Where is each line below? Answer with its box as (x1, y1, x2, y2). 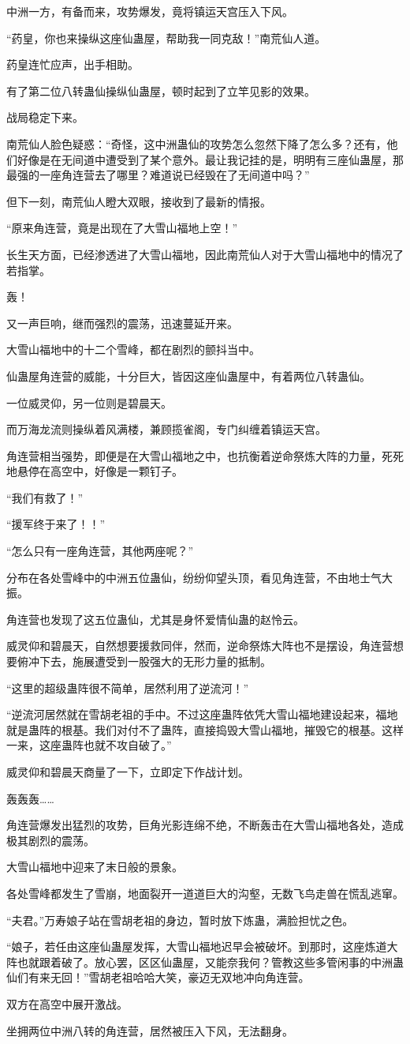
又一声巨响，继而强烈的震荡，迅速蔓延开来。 (6, 314, 238, 331)
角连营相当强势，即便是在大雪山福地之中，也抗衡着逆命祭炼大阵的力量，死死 (6, 447, 404, 464)
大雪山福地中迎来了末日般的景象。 (6, 858, 183, 875)
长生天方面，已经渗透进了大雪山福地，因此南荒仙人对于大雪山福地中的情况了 (6, 246, 404, 262)
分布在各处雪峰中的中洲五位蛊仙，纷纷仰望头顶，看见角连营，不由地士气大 (6, 569, 393, 585)
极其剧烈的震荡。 (6, 832, 95, 848)
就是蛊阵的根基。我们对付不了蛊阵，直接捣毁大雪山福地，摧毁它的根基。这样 (6, 721, 404, 738)
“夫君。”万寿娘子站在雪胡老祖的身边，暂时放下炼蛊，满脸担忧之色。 (6, 911, 354, 928)
